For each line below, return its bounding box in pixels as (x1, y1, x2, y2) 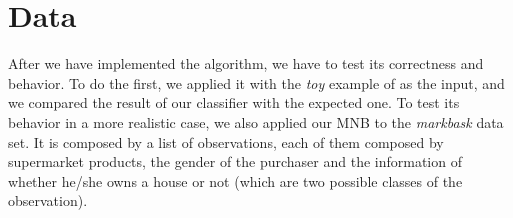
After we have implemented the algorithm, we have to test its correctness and (8, 53, 484, 74)
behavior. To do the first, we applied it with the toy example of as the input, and (8, 72, 505, 93)
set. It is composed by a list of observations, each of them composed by (8, 131, 444, 152)
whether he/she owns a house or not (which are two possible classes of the (8, 170, 463, 191)
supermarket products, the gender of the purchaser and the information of (8, 151, 462, 172)
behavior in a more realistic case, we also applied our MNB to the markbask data (8, 111, 504, 132)
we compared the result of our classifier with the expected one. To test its (8, 92, 460, 113)
